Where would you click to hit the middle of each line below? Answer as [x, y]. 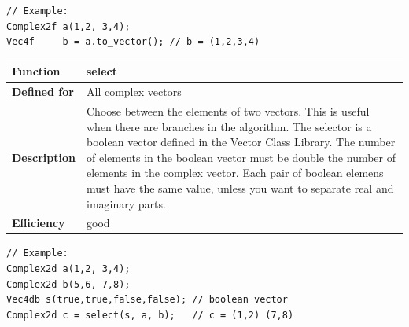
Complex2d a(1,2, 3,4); [68, 269]
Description [44, 157]
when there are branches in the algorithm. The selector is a [229, 126]
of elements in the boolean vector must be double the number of [241, 157]
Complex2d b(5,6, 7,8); [68, 284]
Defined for [43, 92]
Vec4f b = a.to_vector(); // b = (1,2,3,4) [133, 42]
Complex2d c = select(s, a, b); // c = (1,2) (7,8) [150, 315]
